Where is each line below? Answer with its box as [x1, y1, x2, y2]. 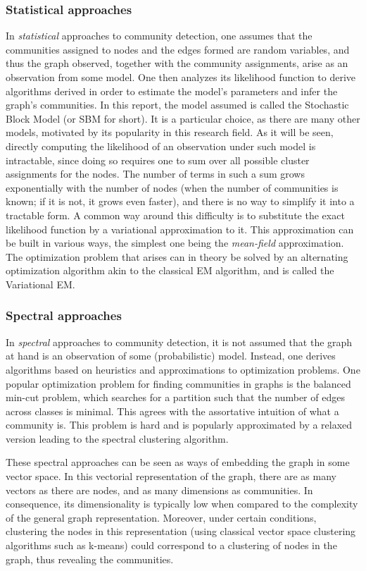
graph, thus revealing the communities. [6, 551, 174, 566]
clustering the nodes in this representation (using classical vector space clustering [6, 524, 356, 539]
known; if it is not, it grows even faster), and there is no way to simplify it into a [6, 194, 355, 209]
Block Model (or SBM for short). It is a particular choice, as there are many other [6, 111, 360, 125]
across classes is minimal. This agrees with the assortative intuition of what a [6, 403, 339, 418]
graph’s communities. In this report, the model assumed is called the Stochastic [6, 97, 349, 112]
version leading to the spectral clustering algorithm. [6, 431, 229, 446]
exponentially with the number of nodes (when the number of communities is [6, 180, 339, 195]
